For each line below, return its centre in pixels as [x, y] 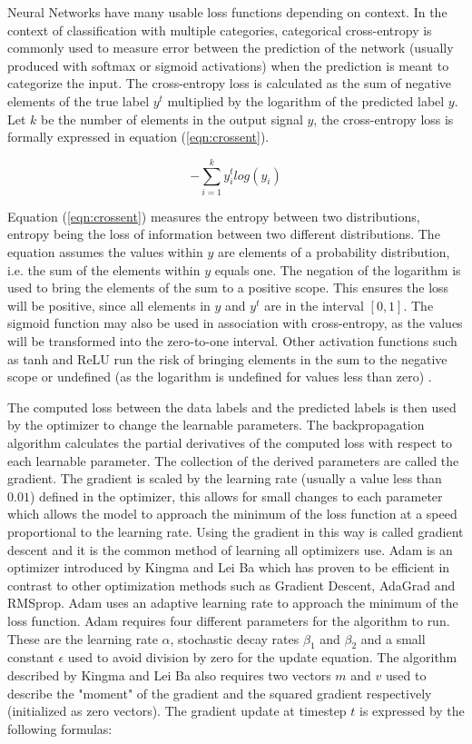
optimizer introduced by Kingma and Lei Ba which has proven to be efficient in [229, 567]
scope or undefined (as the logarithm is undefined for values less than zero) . [220, 377]
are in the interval [314, 305]
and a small [393, 638]
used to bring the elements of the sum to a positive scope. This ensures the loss [228, 288]
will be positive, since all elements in [109, 305]
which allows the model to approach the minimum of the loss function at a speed [232, 514]
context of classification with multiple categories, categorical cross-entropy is [220, 30]
